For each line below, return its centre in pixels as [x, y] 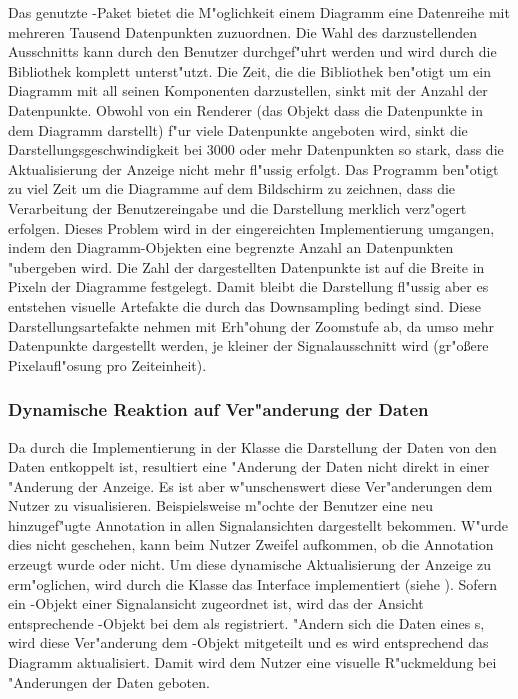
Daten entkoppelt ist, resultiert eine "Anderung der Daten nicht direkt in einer [249, 466]
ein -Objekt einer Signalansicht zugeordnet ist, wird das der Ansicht [216, 603]
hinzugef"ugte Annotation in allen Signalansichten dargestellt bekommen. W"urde [258, 524]
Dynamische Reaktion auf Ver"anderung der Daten [218, 409]
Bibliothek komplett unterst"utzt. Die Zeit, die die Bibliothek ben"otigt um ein [249, 70]
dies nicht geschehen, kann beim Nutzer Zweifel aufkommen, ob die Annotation [251, 544]
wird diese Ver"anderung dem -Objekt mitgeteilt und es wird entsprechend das [248, 642]
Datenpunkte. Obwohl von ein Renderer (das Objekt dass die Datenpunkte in [245, 109]
